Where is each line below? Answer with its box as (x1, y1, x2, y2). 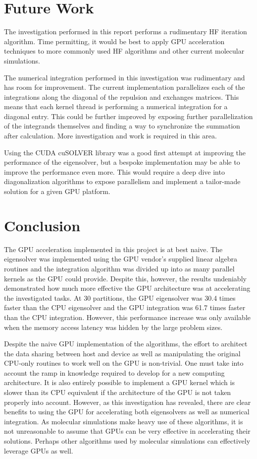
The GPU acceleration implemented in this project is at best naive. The (4, 244, 223, 254)
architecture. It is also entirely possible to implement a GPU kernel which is (4, 377, 235, 388)
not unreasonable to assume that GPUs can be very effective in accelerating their (4, 426, 251, 436)
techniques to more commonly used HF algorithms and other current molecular (4, 46, 245, 56)
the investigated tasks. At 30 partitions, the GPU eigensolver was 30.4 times (4, 292, 236, 303)
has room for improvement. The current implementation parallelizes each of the (4, 82, 245, 92)
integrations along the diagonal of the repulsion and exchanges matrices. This (4, 91, 239, 102)
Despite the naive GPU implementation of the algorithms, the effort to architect (4, 338, 248, 349)
